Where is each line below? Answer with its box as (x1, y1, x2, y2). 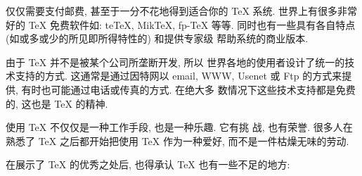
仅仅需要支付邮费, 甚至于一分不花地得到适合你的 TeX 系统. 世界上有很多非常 (6, 4, 358, 18)
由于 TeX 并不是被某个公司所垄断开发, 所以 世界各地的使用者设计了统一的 (6, 54, 345, 69)
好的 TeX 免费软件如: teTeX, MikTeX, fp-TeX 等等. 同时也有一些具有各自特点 (6, 17, 356, 32)
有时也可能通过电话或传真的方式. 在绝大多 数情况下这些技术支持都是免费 (21, 82, 356, 96)
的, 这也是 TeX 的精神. (6, 96, 108, 111)
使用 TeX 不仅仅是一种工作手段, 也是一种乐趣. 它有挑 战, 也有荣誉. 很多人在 (6, 120, 353, 134)
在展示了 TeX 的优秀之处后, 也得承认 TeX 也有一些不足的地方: (6, 157, 290, 172)
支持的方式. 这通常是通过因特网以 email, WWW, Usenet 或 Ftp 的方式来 (15, 68, 342, 83)
